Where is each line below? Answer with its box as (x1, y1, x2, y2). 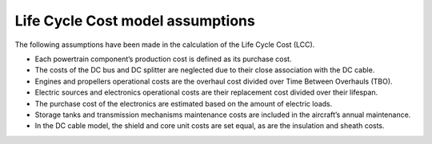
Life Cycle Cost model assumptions (14, 12, 255, 29)
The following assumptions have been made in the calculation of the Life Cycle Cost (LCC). (14, 40, 315, 49)
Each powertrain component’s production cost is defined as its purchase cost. (34, 54, 292, 64)
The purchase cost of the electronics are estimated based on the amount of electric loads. (34, 99, 333, 108)
